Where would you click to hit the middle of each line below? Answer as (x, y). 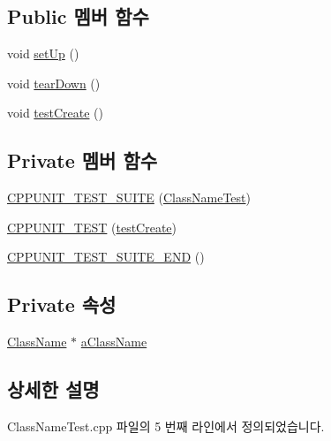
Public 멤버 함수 (78, 16)
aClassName (114, 342)
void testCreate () (56, 113)
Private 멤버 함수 (83, 160)
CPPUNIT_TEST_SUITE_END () (106, 257)
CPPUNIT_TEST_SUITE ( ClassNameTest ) (129, 198)
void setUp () (43, 53)
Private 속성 (62, 304)
